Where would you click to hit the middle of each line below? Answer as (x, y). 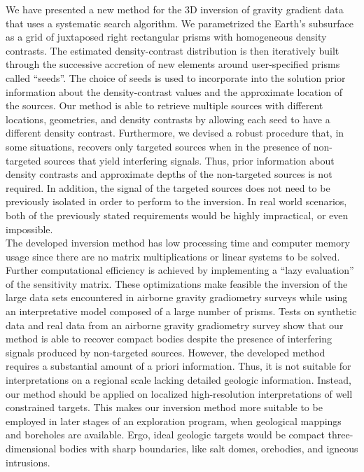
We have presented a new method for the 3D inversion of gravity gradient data (175, 9)
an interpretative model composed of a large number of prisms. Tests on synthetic (181, 311)
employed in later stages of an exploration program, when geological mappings (174, 421)
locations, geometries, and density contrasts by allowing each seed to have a (168, 119)
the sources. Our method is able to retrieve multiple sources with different (164, 105)
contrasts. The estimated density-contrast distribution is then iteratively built (173, 50)
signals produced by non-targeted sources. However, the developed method (166, 352)
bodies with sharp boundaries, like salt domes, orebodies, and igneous (209, 448)
